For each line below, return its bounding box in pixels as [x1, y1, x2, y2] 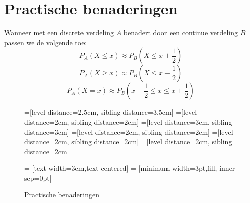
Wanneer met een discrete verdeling [4, 27, 114, 38]
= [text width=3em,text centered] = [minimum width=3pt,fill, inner [24, 163, 235, 173]
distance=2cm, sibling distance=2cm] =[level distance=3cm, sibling [24, 116, 232, 127]
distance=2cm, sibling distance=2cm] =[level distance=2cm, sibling [24, 136, 232, 147]
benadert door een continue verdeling [123, 27, 238, 38]
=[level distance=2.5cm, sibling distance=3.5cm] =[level [24, 107, 197, 117]
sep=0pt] [24, 172, 52, 183]
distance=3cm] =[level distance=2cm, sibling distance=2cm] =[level [24, 126, 233, 137]
